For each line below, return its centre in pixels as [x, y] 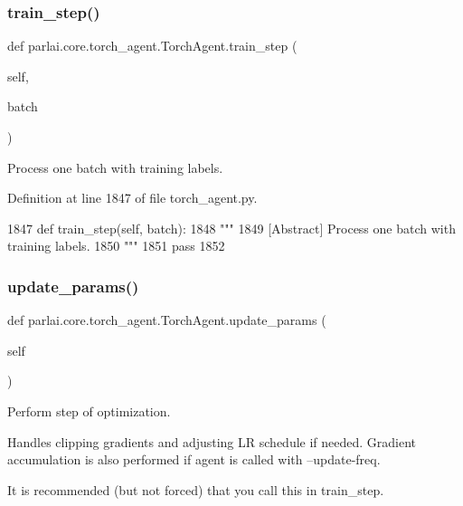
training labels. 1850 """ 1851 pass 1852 [116, 246]
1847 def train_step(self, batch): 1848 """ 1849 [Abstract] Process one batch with [231, 228]
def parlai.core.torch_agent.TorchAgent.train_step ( [152, 46]
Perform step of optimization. [89, 411]
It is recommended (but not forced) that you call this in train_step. [196, 489]
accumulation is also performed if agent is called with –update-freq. [194, 459]
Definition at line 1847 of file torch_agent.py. [132, 198]
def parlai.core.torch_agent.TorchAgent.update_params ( [167, 320]
